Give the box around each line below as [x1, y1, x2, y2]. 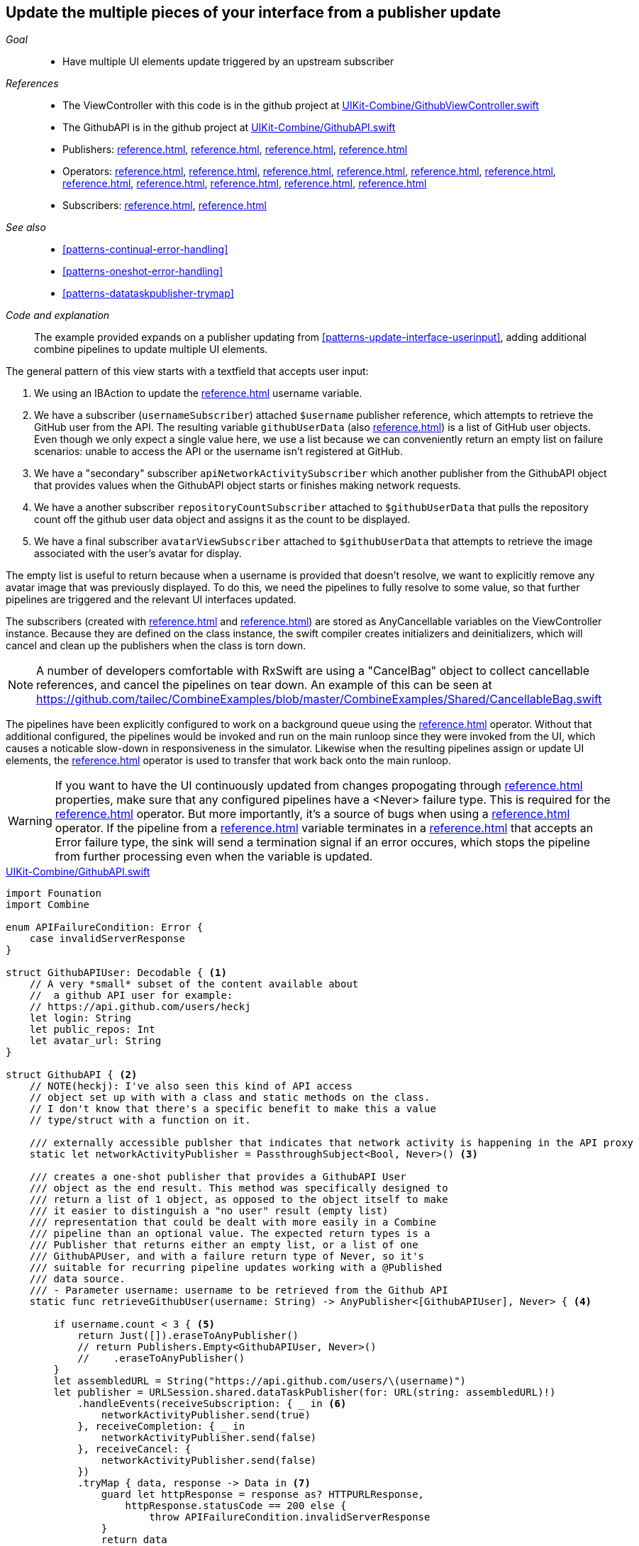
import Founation [6, 887, 101, 900]
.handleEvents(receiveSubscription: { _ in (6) [77, 1398, 347, 1410]
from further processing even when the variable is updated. [55, 849, 373, 864]
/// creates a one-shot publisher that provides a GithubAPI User [29, 1171, 406, 1183]
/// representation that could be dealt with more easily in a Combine [29, 1216, 436, 1228]
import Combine [6, 899, 90, 911]
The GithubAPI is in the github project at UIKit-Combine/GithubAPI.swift [62, 121, 396, 134]
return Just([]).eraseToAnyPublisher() [77, 1330, 299, 1342]
